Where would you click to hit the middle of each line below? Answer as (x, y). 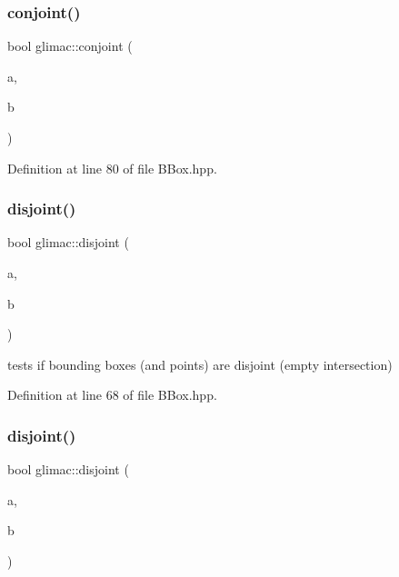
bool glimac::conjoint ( (70, 46)
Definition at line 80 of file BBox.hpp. (112, 168)
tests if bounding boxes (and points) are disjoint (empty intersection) (200, 364)
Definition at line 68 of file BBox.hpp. (112, 395)
